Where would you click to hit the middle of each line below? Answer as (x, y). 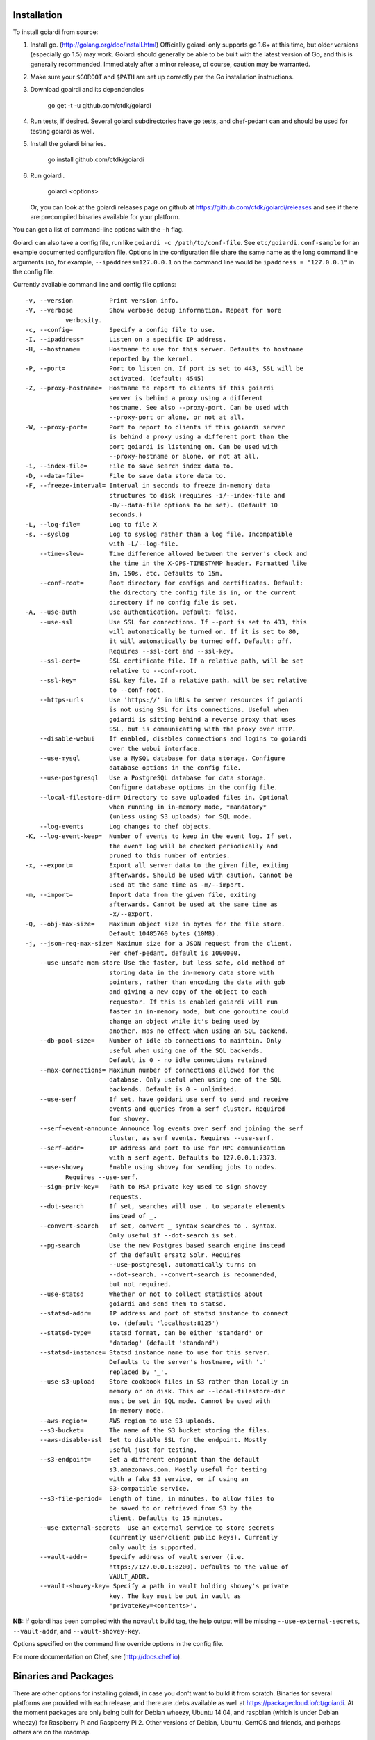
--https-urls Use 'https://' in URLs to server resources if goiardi (171, 700)
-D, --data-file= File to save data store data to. (126, 476)
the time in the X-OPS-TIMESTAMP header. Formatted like (208, 563)
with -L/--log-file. (144, 544)
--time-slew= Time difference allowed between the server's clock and (173, 554)
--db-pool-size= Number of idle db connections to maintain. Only (160, 1041)
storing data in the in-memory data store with (191, 972)
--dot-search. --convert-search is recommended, (193, 1274)
